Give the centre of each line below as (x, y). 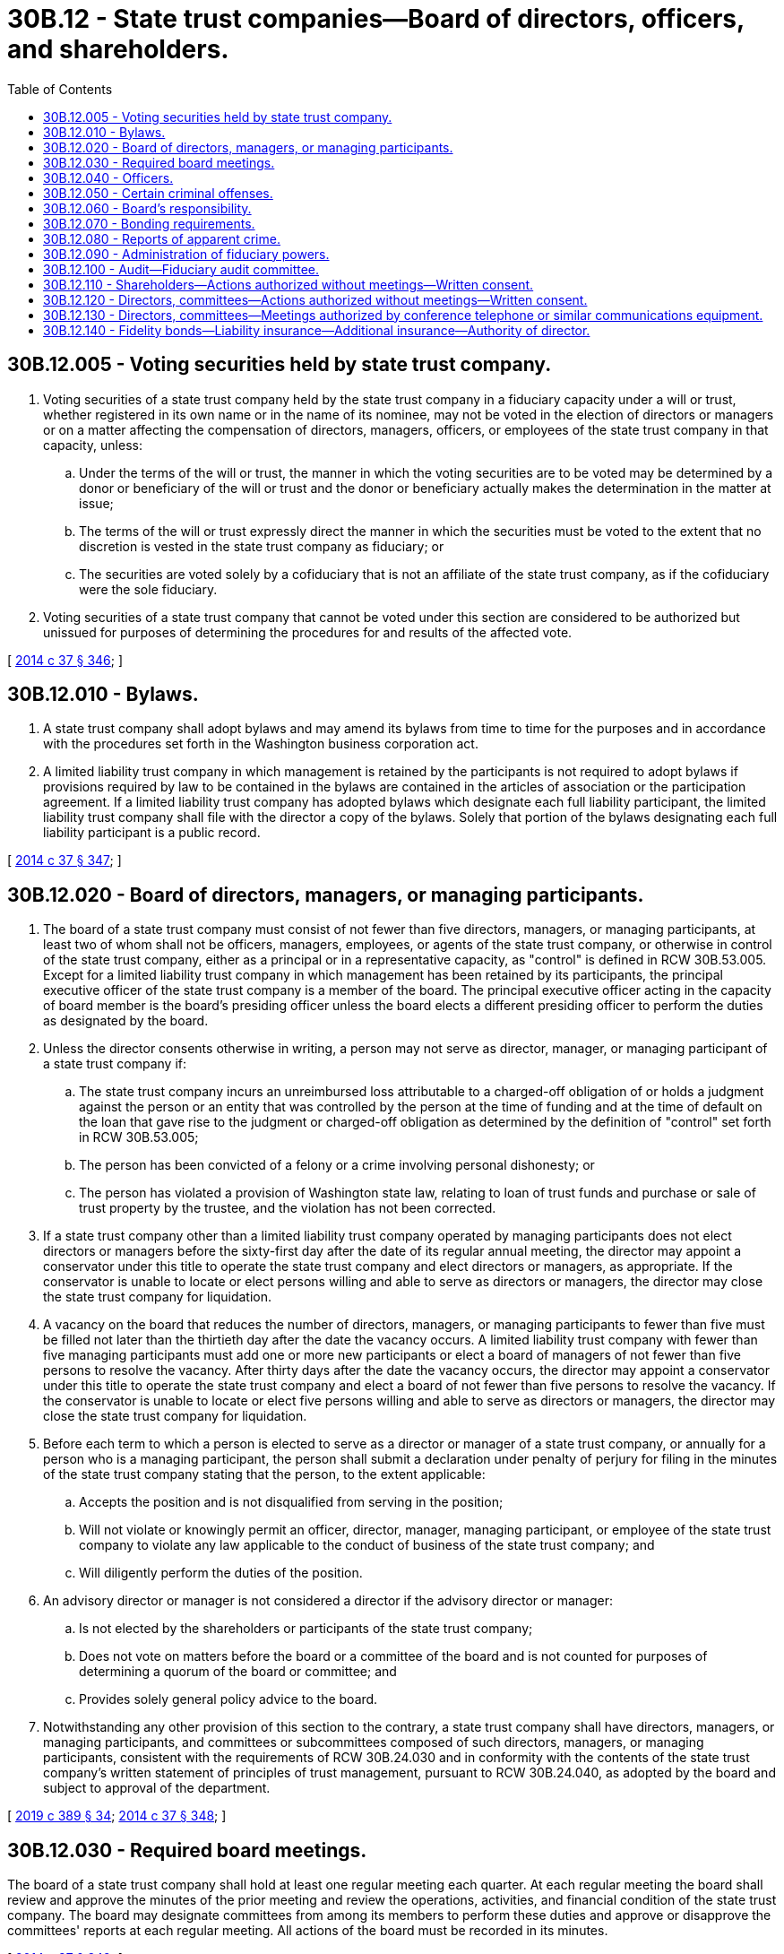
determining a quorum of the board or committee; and (238, 1672)
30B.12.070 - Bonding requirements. (149, 223)
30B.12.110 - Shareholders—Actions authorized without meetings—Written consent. (289, 284)
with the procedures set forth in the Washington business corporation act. (261, 744)
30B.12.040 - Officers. (108, 177)
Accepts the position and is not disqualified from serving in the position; (291, 1502)
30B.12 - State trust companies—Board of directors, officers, (376, 19)
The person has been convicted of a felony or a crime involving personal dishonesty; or (337, 1165)
